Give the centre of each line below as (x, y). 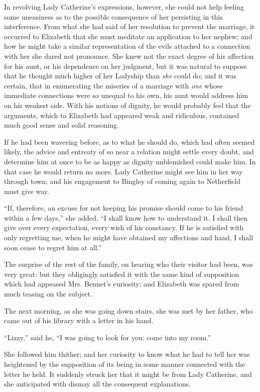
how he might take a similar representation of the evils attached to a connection (127, 46)
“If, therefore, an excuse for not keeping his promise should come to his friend (124, 208)
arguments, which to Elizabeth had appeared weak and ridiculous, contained (122, 115)
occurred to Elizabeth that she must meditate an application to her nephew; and (128, 36)
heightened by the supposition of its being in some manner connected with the (125, 364)
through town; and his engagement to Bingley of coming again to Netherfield (122, 181)
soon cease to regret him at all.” (53, 247)
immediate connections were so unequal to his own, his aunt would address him (126, 95)
